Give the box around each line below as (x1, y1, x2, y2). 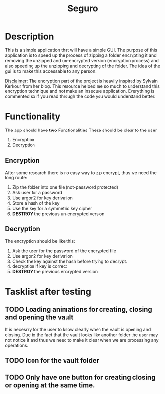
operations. (5, 342, 29, 348)
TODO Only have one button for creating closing (5, 373, 156, 382)
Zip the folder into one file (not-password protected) (12, 184, 119, 190)
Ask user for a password (12, 189, 63, 195)
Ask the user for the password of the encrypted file (12, 248, 117, 254)
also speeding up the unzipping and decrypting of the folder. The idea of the (5, 63, 160, 69)
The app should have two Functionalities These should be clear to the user (5, 127, 157, 133)
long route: (5, 175, 27, 180)
